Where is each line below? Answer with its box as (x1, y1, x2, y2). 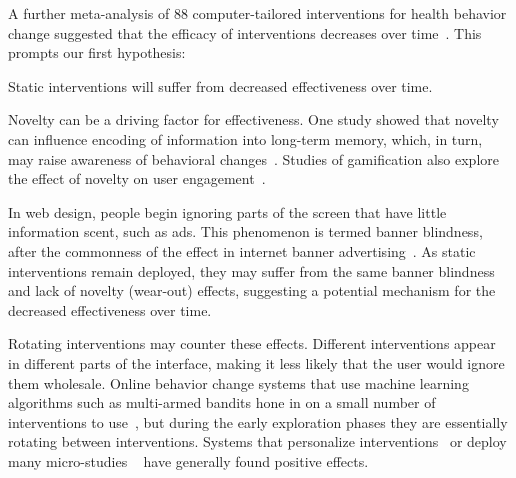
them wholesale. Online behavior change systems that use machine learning (8, 372, 469, 393)
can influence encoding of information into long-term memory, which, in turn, (8, 128, 483, 149)
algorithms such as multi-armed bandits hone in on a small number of (8, 392, 436, 413)
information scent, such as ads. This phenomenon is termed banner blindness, (8, 221, 483, 242)
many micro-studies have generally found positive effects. (8, 450, 369, 471)
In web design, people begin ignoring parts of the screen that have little (8, 201, 447, 222)
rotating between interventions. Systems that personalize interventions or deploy (8, 431, 507, 452)
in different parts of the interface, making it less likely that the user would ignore (8, 352, 505, 373)
